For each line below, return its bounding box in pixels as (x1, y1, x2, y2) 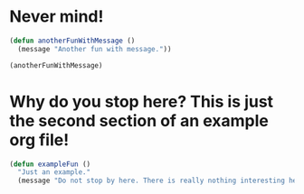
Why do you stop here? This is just (9, 91, 274, 112)
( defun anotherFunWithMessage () (9, 36, 136, 45)
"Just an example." (17, 168, 91, 177)
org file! (9, 129, 70, 150)
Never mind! (9, 6, 104, 27)
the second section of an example (9, 110, 269, 131)
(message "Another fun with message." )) (17, 44, 172, 53)
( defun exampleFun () (9, 160, 91, 169)
